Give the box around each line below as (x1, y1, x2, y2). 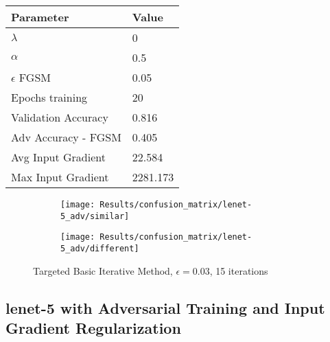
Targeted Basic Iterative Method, (33, 263, 173, 277)
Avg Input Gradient (11, 149, 106, 165)
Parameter (11, 9, 69, 25)
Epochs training (11, 89, 88, 105)
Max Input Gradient (11, 169, 109, 185)
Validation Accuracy (11, 109, 108, 125)
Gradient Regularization (5, 317, 181, 338)
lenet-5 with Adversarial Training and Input (5, 297, 325, 318)
